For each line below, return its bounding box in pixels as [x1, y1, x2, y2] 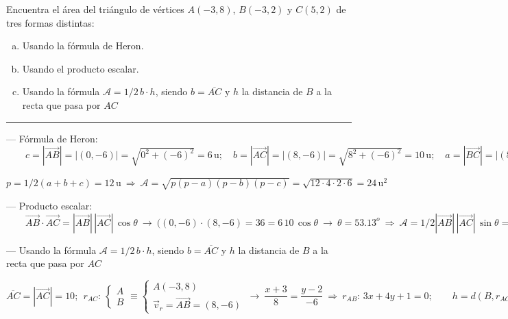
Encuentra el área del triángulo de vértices [6, 2, 184, 16]
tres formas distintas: [6, 15, 95, 29]
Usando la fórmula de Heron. [22, 38, 144, 53]
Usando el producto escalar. [22, 61, 139, 75]
